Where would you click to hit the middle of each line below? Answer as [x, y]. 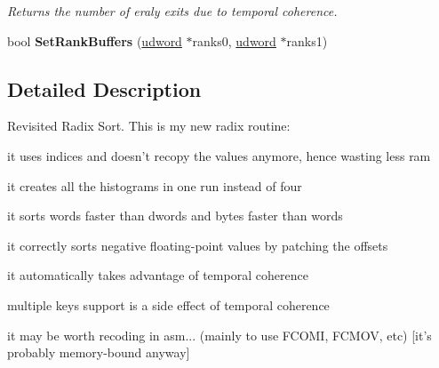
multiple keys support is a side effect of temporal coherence [168, 304]
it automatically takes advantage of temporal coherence [158, 275]
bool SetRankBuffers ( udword [95, 40]
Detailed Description [104, 88]
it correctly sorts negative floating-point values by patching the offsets [198, 245]
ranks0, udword [234, 40]
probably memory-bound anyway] [99, 352]
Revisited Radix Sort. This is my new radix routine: [149, 126]
